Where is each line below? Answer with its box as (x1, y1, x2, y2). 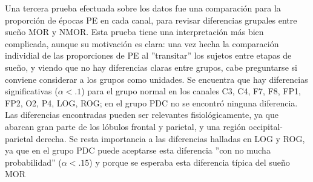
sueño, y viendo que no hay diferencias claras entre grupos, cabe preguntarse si (5, 60, 297, 73)
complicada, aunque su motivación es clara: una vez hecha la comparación (5, 37, 279, 50)
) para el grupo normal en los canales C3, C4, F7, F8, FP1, (81, 85, 301, 97)
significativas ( (5, 85, 58, 97)
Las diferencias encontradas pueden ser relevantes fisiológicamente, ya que (5, 108, 278, 121)
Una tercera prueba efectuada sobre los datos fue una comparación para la (5, 2, 281, 14)
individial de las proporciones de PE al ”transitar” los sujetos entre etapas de (5, 49, 292, 62)
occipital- (248, 120, 283, 132)
